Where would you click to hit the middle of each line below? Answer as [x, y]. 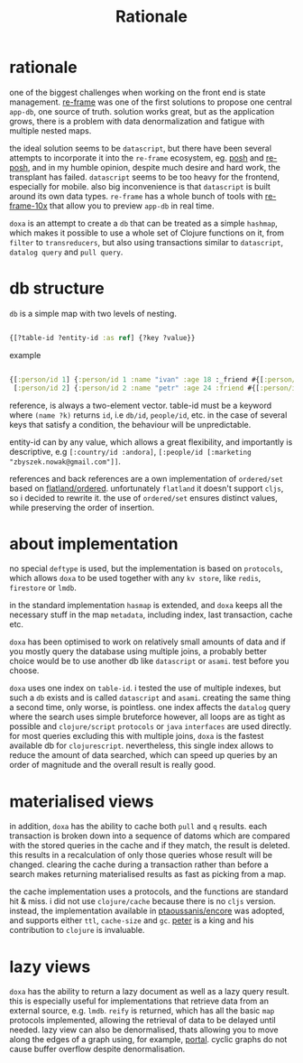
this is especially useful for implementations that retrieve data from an [139, 1001]
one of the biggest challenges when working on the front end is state [138, 92]
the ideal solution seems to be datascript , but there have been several [141, 148]
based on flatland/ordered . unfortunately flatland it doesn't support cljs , [147, 488]
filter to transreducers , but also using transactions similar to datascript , [147, 242]
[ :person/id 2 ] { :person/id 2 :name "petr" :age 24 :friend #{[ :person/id [156, 388]
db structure [57, 288]
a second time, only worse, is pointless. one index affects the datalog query [150, 707]
